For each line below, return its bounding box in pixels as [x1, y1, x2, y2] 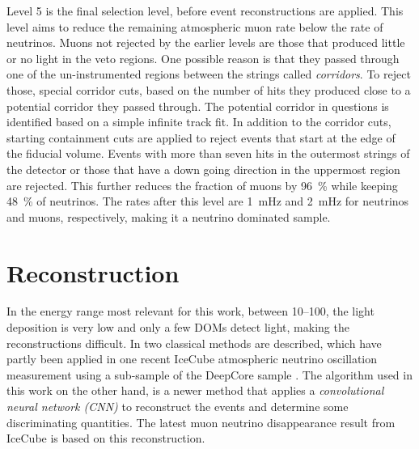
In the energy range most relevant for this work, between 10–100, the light [6, 303, 375, 320]
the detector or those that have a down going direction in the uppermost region [6, 160, 400, 177]
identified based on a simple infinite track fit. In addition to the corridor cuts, [6, 113, 391, 130]
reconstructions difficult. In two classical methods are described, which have [6, 334, 382, 351]
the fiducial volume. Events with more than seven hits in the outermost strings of [6, 145, 410, 162]
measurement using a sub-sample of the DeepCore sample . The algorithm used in [6, 366, 413, 383]
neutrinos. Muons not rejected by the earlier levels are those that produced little [6, 34, 405, 51]
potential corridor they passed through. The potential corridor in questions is [6, 97, 389, 114]
